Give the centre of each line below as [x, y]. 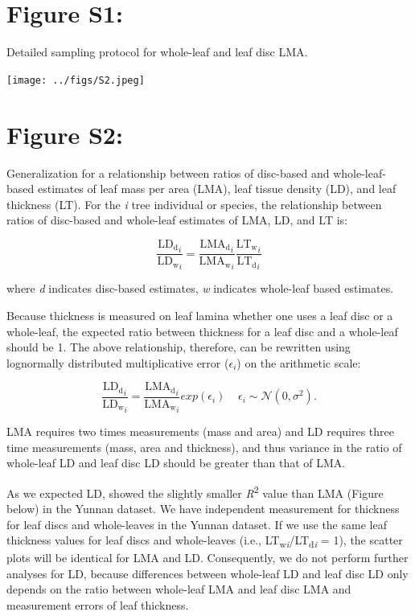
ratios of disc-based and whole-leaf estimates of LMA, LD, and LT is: [177, 220]
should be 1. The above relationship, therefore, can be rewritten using [179, 347]
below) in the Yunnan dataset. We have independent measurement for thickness [203, 508]
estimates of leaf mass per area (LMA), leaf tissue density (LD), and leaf [217, 189]
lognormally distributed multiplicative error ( [118, 362]
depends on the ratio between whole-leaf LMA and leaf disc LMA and [179, 589]
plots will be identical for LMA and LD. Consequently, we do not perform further [207, 558]
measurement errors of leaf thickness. [98, 605]
